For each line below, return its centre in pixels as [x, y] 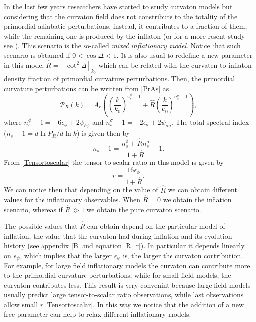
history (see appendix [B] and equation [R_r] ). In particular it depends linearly [124, 245]
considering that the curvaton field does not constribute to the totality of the [121, 16]
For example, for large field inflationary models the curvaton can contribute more [127, 265]
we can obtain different [202, 189]
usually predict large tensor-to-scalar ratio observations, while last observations [124, 295]
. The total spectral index [210, 122]
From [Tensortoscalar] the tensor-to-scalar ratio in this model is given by [114, 162]
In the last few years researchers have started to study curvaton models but [118, 6]
